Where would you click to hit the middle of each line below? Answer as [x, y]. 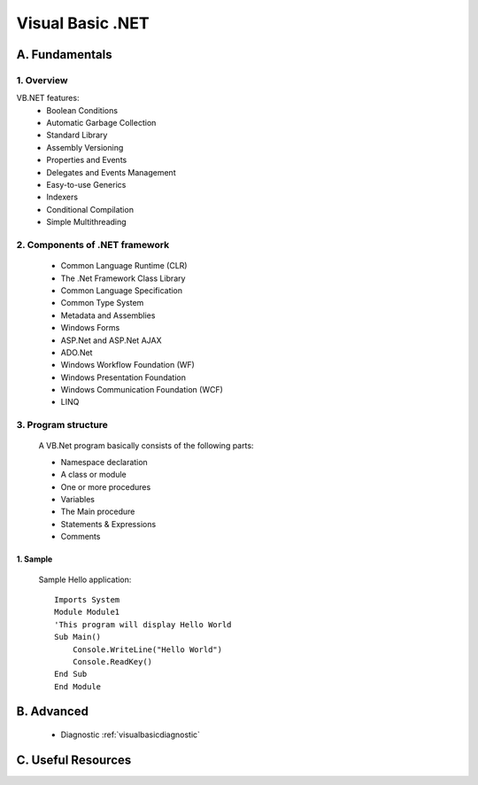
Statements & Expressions [108, 524]
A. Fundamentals [64, 54]
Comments [81, 537]
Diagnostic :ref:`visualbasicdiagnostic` [131, 734]
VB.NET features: [48, 98]
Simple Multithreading [87, 222]
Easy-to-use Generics [86, 185]
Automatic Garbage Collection [101, 123]
